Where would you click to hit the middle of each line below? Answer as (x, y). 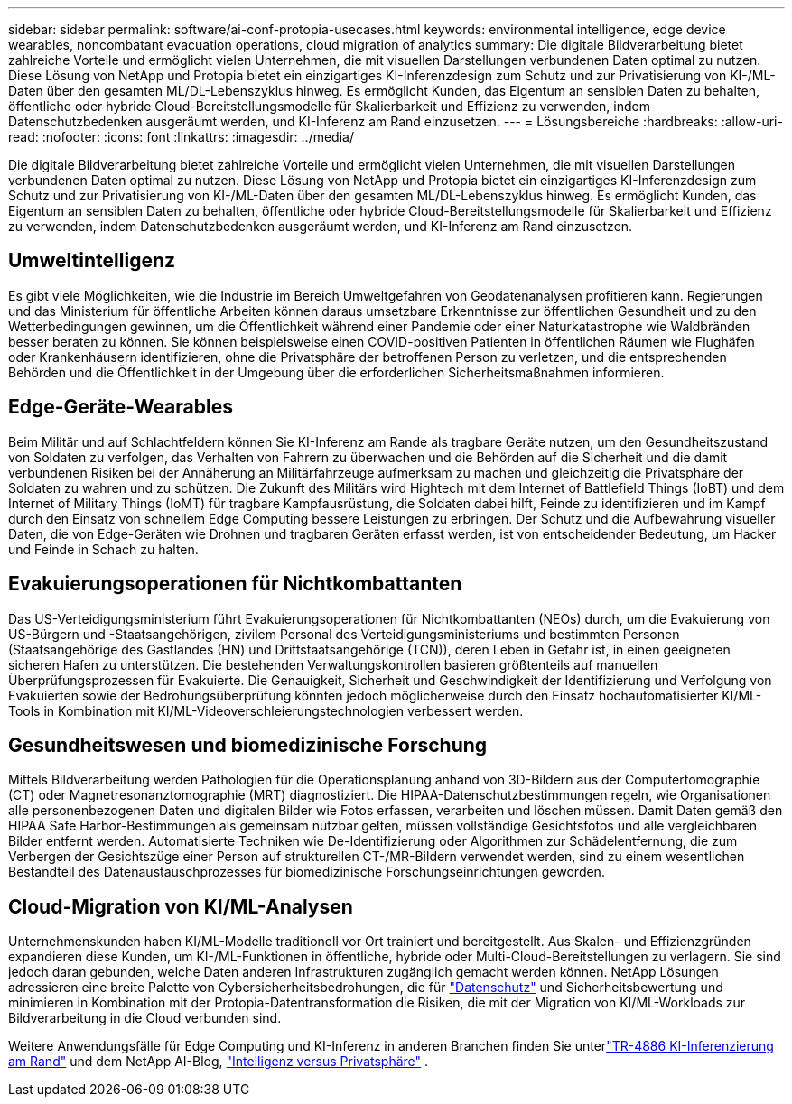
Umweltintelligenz (92, 261)
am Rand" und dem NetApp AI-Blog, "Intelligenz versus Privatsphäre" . (219, 1062)
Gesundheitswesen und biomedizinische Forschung (248, 745)
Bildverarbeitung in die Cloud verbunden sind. (145, 1018)
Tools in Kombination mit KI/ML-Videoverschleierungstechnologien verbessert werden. (266, 710)
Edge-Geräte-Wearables (121, 407)
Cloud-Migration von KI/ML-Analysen (181, 906)
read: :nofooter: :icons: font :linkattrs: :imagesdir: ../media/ (181, 137)
